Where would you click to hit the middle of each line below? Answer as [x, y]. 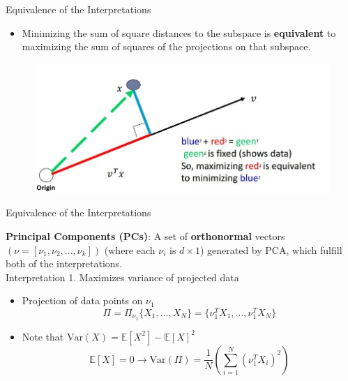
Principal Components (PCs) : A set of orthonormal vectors [145, 236]
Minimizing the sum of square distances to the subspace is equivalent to [179, 32]
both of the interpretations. [64, 263]
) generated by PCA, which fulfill [271, 249]
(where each [130, 249]
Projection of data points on [82, 300]
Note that [43, 336]
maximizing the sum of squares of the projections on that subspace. [166, 46]
